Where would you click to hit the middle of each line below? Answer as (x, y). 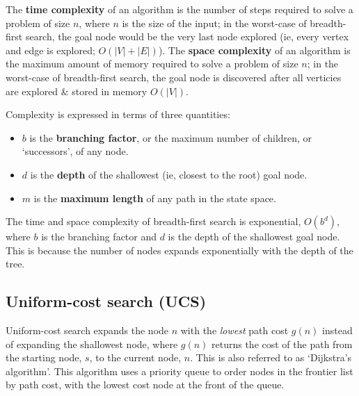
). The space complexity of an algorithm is (254, 50)
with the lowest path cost (234, 330)
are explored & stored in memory (77, 91)
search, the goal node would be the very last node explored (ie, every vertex (187, 36)
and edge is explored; (50, 50)
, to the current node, (135, 357)
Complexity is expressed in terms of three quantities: (118, 114)
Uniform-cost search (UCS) (106, 301)
